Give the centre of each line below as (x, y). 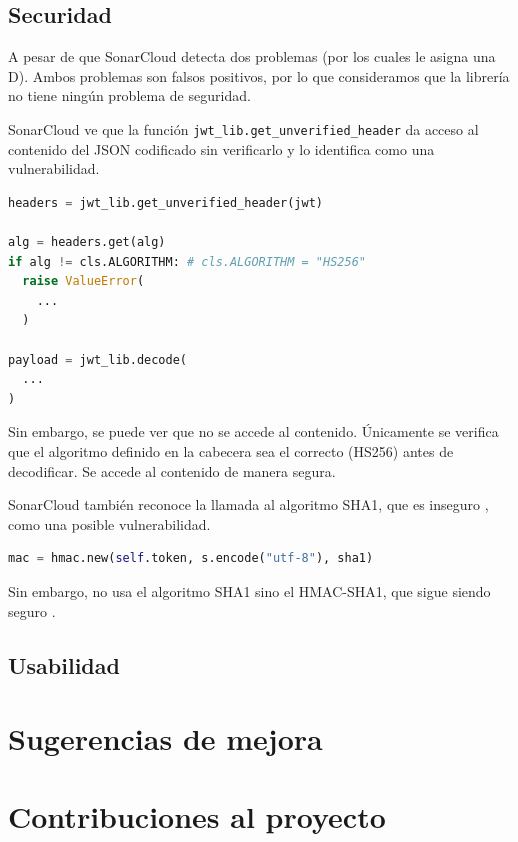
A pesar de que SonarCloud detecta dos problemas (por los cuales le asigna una (252, 56)
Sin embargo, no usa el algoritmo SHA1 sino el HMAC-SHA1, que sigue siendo (249, 590)
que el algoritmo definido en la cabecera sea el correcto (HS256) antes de (231, 450)
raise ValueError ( (83, 281)
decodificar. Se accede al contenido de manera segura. (172, 470)
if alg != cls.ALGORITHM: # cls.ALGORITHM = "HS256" (187, 261)
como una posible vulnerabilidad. (109, 523)
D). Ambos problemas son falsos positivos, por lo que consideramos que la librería (259, 75)
